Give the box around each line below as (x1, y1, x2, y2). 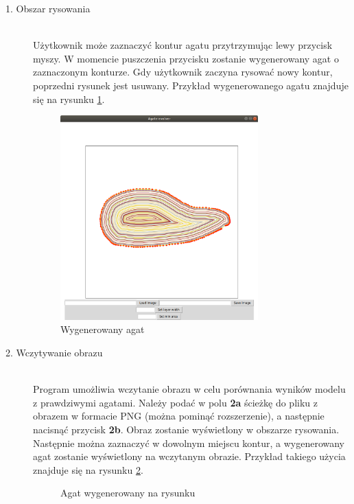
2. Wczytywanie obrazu (5, 345, 103, 359)
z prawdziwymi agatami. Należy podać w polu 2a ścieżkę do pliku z (33, 395, 318, 409)
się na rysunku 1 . (33, 91, 105, 106)
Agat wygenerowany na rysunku (60, 485, 196, 500)
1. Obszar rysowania (5, 1, 91, 15)
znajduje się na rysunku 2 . (33, 462, 143, 477)
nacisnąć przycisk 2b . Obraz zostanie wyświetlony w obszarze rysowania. (33, 422, 340, 436)
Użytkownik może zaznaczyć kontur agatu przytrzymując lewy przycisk (33, 38, 333, 52)
